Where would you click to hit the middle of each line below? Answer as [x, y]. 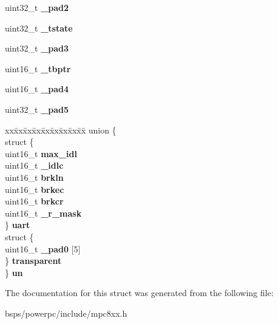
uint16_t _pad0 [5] [43, 248]
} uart [18, 225]
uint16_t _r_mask [43, 213]
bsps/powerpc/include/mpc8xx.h [66, 313]
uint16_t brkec [35, 189]
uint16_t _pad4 [37, 89]
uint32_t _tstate [39, 28]
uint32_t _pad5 [37, 109]
